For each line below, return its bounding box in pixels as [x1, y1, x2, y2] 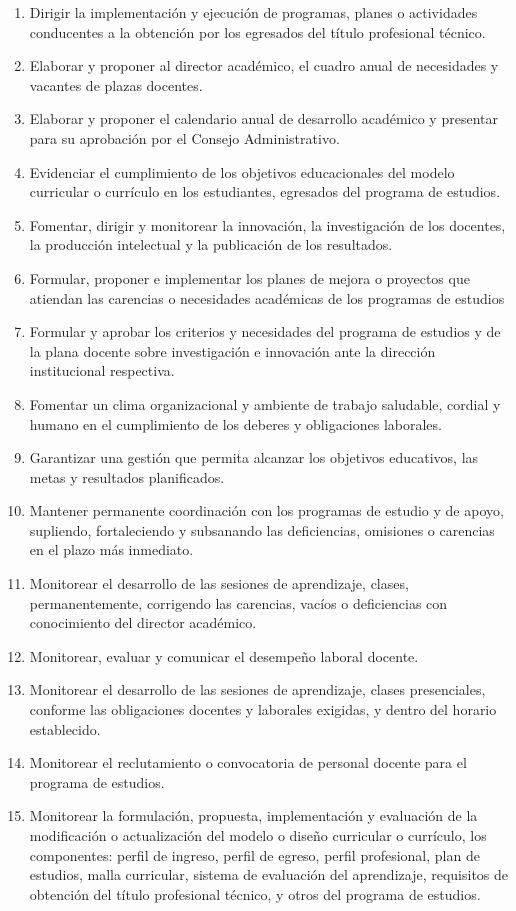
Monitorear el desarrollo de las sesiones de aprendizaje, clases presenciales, [29, 679, 486, 700]
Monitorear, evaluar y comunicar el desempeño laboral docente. [29, 645, 419, 666]
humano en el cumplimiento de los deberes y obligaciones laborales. [29, 413, 442, 434]
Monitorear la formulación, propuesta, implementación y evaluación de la [29, 805, 478, 826]
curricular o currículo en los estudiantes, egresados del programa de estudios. [29, 181, 501, 202]
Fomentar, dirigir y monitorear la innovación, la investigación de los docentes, [29, 214, 506, 235]
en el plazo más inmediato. [29, 539, 194, 560]
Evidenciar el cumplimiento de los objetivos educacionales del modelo [29, 161, 455, 182]
